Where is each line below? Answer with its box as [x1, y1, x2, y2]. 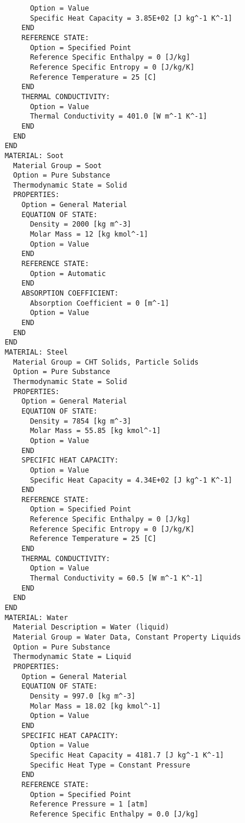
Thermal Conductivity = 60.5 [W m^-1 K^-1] [29, 574, 203, 583]
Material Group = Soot [13, 161, 102, 170]
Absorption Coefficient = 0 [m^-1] [29, 299, 170, 307]
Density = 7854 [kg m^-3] [29, 417, 131, 425]
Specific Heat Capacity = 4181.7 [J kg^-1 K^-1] [29, 750, 224, 759]
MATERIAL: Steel [4, 347, 68, 356]
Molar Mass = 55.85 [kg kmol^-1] [29, 427, 161, 435]
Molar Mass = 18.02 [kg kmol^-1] [29, 701, 161, 710]
